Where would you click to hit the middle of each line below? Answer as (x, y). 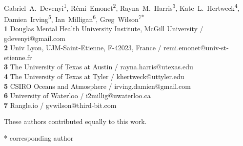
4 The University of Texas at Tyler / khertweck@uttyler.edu (94, 76)
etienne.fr (18, 57)
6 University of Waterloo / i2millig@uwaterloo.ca (77, 95)
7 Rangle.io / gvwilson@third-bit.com (60, 105)
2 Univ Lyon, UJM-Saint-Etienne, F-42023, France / (83, 48)
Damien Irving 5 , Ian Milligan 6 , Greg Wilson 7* (74, 18)
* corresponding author (39, 138)
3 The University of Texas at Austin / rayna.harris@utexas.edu (99, 67)
